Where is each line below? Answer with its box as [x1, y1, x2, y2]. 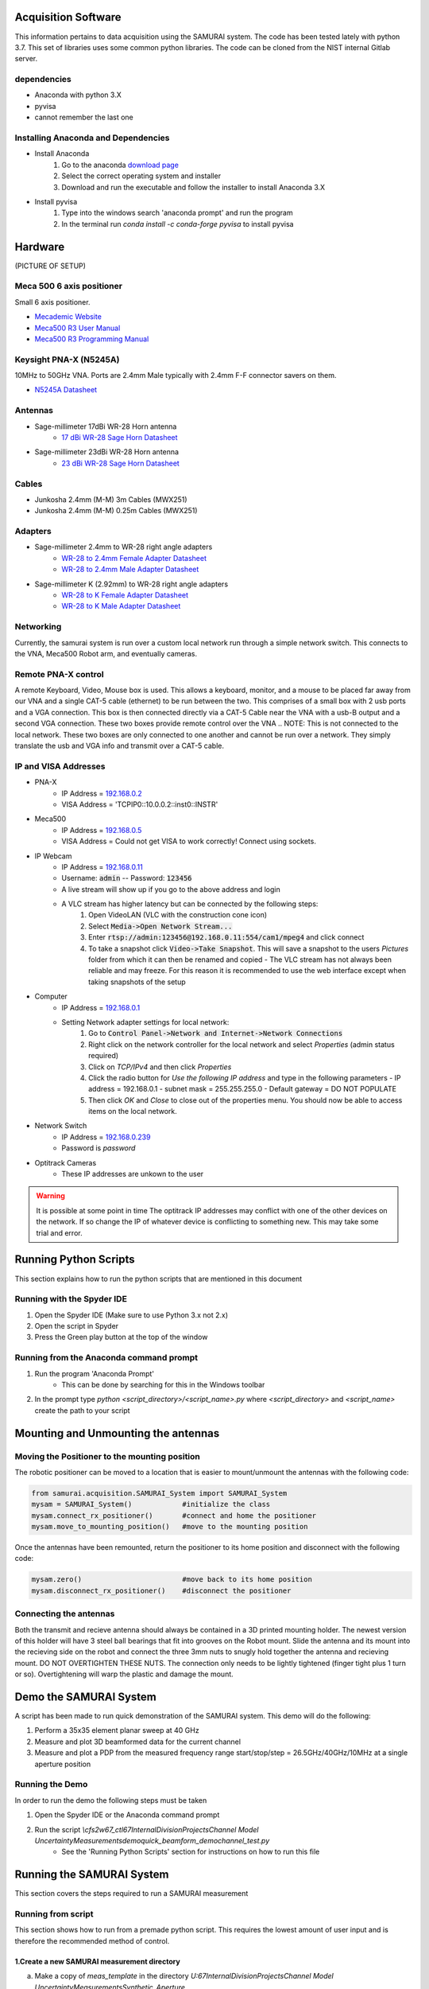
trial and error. [36, 1228, 83, 1237]
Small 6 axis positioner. [14, 297, 91, 306]
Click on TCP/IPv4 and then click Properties [88, 1062, 232, 1072]
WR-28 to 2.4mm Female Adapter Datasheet [61, 553, 207, 562]
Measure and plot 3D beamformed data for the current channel [34, 1737, 242, 1746]
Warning [36, 1191, 65, 1201]
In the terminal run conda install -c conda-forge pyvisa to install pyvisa [61, 219, 294, 228]
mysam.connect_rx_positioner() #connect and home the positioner [31, 1511, 317, 1520]
